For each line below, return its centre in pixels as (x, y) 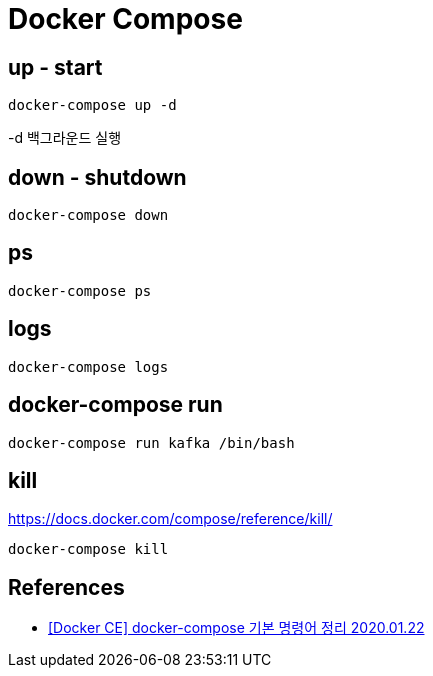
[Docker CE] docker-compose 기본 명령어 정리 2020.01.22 (236, 628)
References (66, 587)
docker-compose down (88, 215)
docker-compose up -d (92, 105)
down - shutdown (97, 177)
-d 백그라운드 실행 (65, 138)
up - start (55, 67)
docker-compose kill (88, 549)
